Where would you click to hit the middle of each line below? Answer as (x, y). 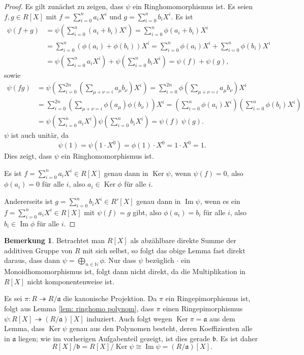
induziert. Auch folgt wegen (129, 318)
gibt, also (147, 212)
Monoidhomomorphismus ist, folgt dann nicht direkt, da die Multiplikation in (125, 271)
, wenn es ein (220, 201)
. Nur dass (120, 260)
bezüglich (160, 260)
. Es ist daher (237, 338)
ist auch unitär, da (40, 135)
